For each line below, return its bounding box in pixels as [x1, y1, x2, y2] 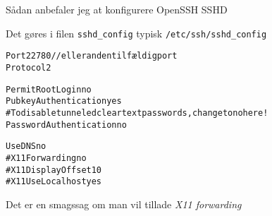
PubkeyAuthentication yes [6, 96, 122, 107]
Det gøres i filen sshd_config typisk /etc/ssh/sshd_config [6, 25, 267, 40]
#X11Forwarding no [6, 152, 87, 163]
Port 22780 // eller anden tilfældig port [6, 51, 178, 61]
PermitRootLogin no [6, 84, 92, 95]
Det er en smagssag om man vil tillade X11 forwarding [6, 196, 242, 211]
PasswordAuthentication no [6, 119, 127, 130]
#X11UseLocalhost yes [6, 176, 102, 187]
